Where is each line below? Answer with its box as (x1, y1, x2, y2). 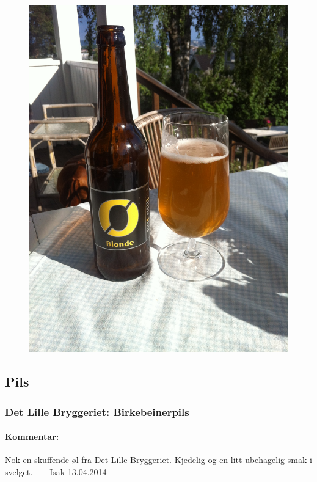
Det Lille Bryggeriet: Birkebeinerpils (5, 404, 189, 419)
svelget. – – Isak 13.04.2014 (5, 465, 107, 478)
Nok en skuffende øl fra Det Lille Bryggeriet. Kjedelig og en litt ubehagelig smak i (5, 453, 312, 466)
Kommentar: (5, 430, 59, 443)
